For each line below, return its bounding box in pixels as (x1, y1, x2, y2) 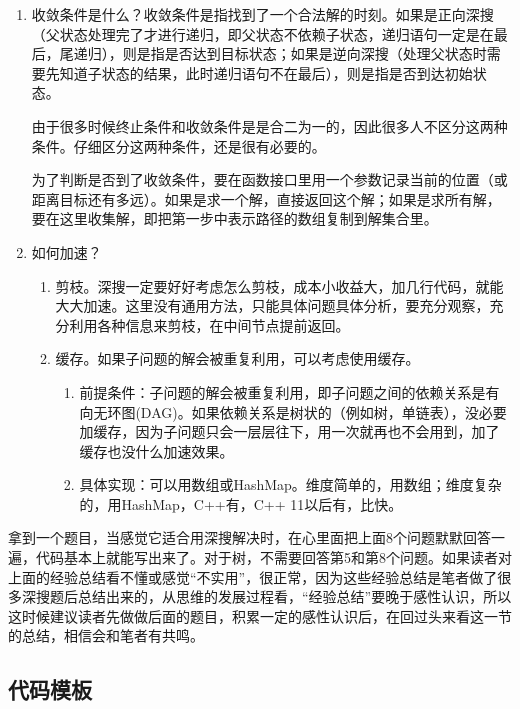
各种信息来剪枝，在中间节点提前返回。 (97, 314, 350, 335)
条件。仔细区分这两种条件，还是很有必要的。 (31, 135, 326, 156)
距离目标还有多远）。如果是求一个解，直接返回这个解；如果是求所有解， (31, 188, 501, 209)
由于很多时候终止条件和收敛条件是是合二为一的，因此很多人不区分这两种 (31, 115, 508, 136)
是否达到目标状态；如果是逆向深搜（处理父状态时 (164, 43, 487, 64)
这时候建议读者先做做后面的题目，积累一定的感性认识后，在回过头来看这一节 (8, 605, 512, 626)
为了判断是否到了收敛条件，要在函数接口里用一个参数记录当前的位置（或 (31, 169, 508, 190)
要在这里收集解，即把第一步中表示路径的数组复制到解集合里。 (31, 208, 438, 229)
